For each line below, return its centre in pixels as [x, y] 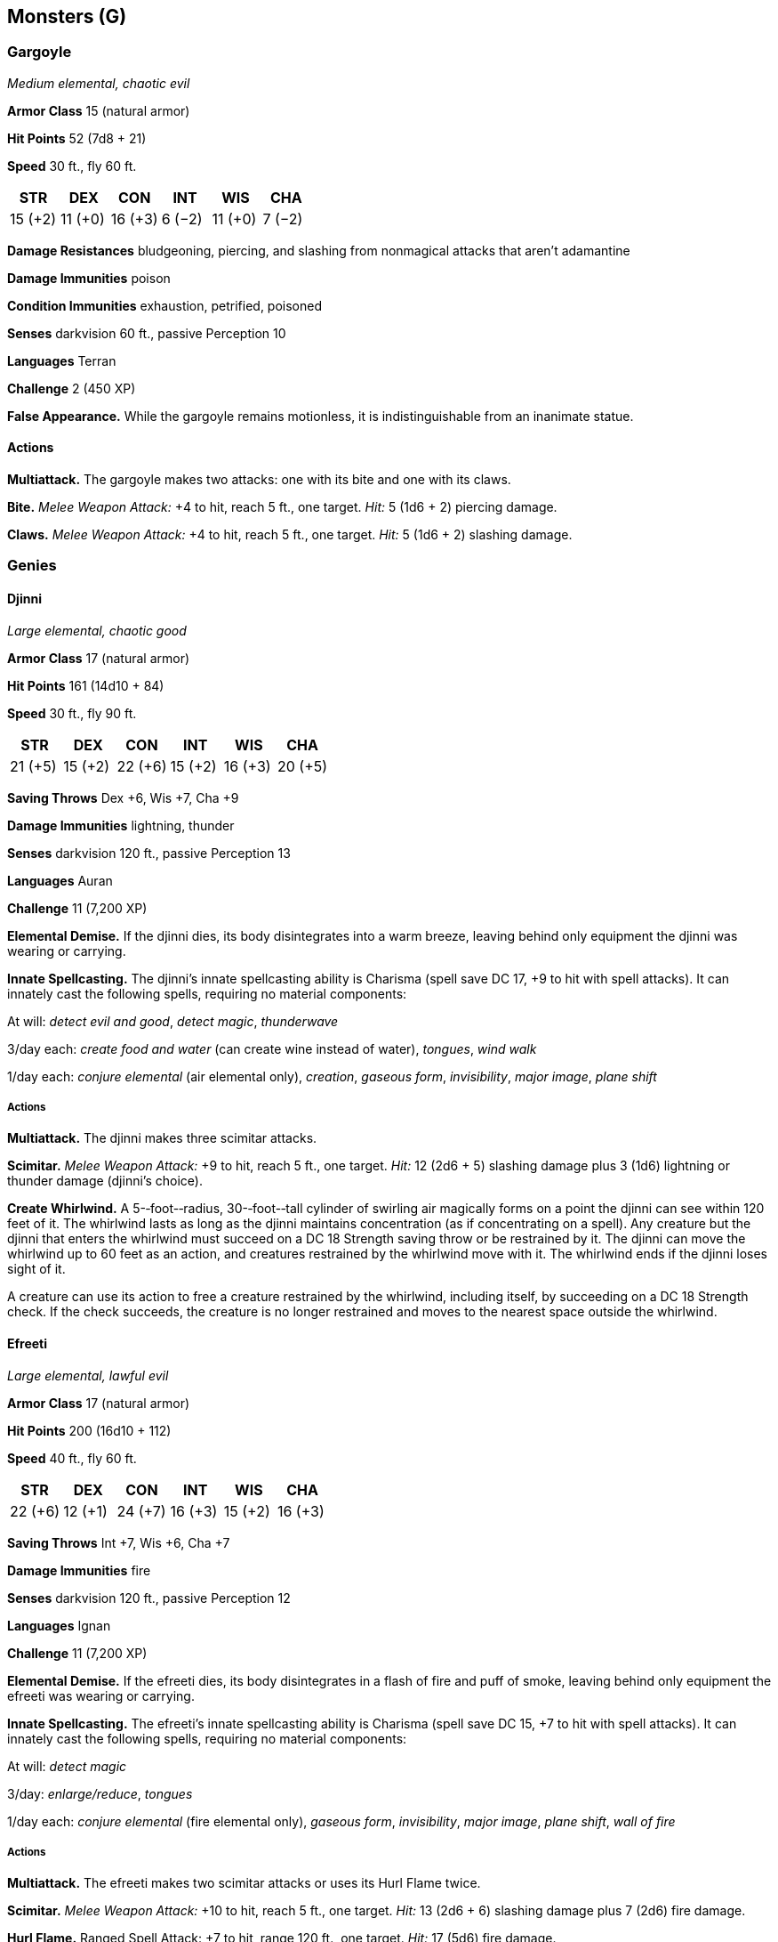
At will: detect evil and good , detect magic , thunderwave [173, 1021]
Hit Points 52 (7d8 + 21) [77, 138]
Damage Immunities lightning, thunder [121, 825]
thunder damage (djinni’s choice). [105, 1181]
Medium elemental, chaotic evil [99, 83]
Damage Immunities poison [89, 278]
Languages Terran [62, 360]
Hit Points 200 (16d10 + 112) [89, 1430]
